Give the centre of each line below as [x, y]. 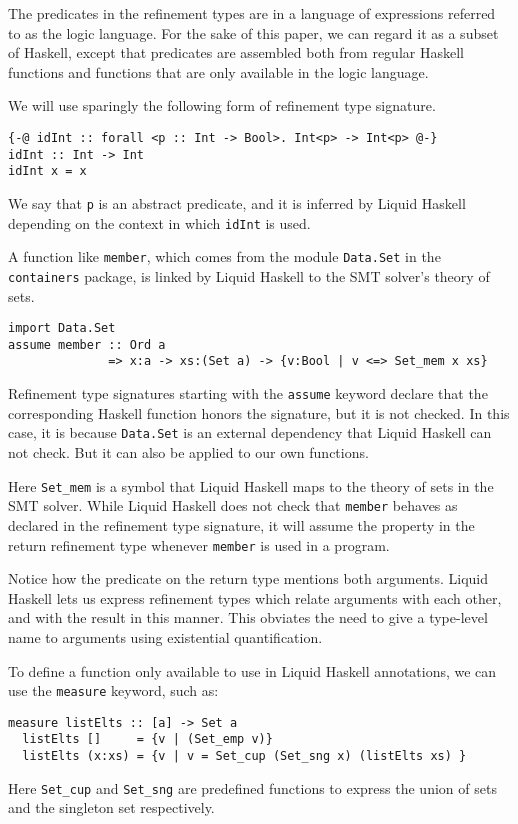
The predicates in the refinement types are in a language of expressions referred [252, 13]
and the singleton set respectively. [111, 807]
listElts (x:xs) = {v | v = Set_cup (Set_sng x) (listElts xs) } [244, 756]
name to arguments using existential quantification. [165, 636]
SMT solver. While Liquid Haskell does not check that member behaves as [233, 505]
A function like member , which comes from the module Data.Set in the [224, 256]
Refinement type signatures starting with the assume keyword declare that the [248, 393]
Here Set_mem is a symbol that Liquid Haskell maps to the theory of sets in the [251, 485]
